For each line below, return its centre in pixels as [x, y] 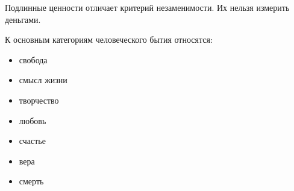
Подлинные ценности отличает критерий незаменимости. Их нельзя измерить [147, 7]
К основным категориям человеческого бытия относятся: [109, 39]
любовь [33, 120]
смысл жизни [43, 80]
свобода [33, 59]
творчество [39, 100]
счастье [32, 141]
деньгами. [23, 19]
